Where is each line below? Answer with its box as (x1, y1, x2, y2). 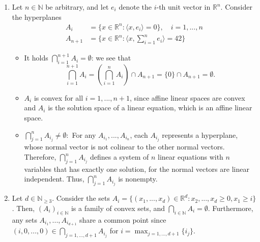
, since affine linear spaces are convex (129, 92, 245, 103)
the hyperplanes (12, 11, 62, 22)
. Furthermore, (208, 202, 253, 213)
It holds (24, 52, 48, 63)
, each (130, 129, 148, 140)
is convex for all (34, 92, 83, 103)
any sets (12, 214, 37, 225)
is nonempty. (118, 173, 158, 184)
